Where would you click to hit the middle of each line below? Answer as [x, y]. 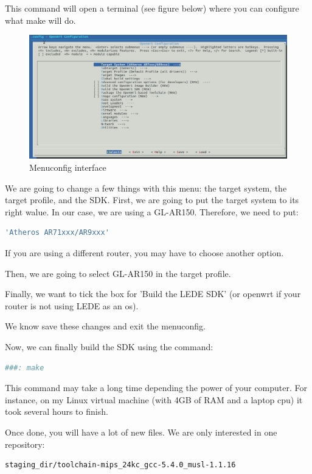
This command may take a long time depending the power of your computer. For [156, 388]
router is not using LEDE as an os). [72, 305]
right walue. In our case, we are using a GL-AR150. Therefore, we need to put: [152, 211]
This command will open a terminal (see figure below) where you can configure [152, 8]
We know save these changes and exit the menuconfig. [105, 326]
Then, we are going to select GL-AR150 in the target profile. [118, 273]
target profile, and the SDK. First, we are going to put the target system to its [152, 200]
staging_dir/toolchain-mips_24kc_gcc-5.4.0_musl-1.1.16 [120, 465]
